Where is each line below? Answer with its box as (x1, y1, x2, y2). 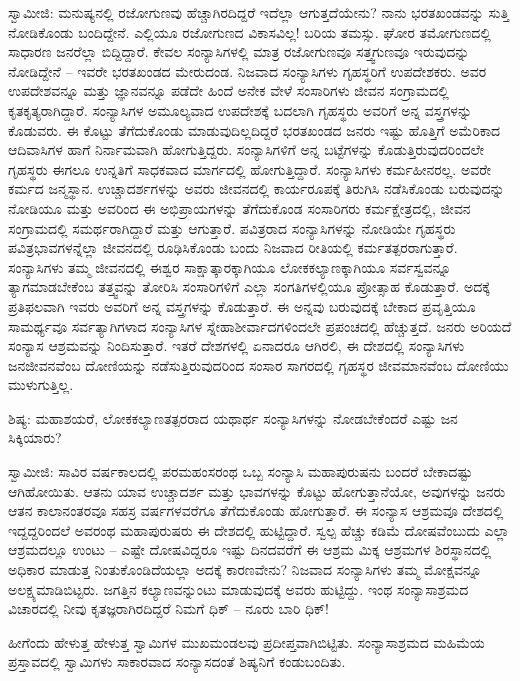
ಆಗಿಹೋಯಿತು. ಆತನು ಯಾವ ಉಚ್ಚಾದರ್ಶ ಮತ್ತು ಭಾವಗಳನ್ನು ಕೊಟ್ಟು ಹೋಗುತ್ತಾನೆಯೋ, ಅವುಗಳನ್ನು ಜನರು (8, 480, 506, 501)
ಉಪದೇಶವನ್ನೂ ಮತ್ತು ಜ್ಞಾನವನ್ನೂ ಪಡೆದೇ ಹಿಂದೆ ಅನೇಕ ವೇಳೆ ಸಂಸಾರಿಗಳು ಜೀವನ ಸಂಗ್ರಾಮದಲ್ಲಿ (8, 80, 449, 101)
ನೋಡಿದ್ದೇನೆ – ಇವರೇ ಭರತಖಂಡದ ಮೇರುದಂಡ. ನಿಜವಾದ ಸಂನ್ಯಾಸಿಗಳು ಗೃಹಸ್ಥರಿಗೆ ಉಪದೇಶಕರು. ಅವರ (8, 60, 487, 81)
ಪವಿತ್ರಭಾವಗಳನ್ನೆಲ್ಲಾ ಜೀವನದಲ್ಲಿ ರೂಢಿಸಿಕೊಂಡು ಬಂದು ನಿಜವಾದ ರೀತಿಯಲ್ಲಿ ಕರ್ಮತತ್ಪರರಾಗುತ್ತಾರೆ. (8, 237, 458, 258)
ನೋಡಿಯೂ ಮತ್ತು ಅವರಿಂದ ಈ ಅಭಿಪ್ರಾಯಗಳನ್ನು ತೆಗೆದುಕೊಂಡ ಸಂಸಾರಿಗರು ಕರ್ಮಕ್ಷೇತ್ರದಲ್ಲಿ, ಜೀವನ (8, 197, 471, 218)
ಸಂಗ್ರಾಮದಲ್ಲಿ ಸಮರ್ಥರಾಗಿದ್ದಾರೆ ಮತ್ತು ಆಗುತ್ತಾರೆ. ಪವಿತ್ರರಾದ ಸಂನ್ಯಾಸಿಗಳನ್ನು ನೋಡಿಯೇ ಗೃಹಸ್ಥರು (8, 217, 456, 238)
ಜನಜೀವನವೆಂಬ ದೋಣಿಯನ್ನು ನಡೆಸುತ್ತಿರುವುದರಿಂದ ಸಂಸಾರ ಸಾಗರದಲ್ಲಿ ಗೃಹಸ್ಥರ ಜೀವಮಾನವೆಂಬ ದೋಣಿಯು (8, 354, 509, 375)
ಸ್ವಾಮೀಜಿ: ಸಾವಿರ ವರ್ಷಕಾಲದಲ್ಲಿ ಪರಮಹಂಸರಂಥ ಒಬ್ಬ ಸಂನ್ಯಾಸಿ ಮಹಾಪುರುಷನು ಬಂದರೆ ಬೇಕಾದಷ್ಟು (8, 461, 473, 482)
